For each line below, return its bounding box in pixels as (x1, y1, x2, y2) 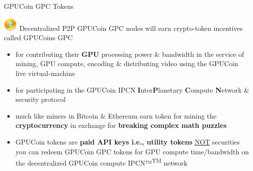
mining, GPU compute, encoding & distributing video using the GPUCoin (15, 58, 238, 69)
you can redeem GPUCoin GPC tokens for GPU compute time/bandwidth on (15, 146, 249, 156)
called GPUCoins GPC (4, 32, 73, 43)
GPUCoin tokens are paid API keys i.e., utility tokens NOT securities (15, 136, 240, 147)
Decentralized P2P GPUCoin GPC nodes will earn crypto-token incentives (19, 23, 243, 33)
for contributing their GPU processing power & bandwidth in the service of (15, 49, 244, 59)
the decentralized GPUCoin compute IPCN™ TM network (15, 156, 187, 168)
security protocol (15, 94, 66, 104)
